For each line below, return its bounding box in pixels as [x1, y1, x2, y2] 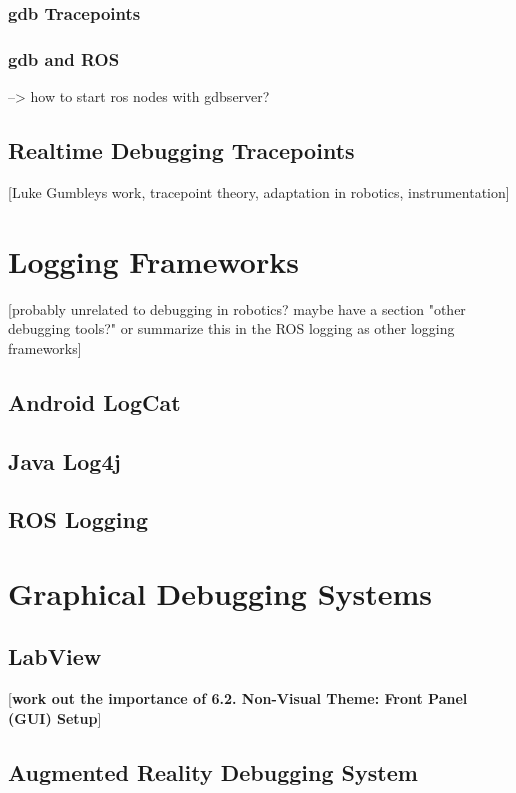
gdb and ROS [8, 46, 120, 71]
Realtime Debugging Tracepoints [8, 135, 355, 166]
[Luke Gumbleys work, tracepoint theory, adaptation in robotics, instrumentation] [8, 181, 510, 202]
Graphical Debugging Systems [8, 572, 433, 613]
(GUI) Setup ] [8, 707, 102, 728]
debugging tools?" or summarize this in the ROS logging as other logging [8, 318, 455, 339]
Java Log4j [8, 445, 121, 476]
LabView [8, 641, 102, 672]
